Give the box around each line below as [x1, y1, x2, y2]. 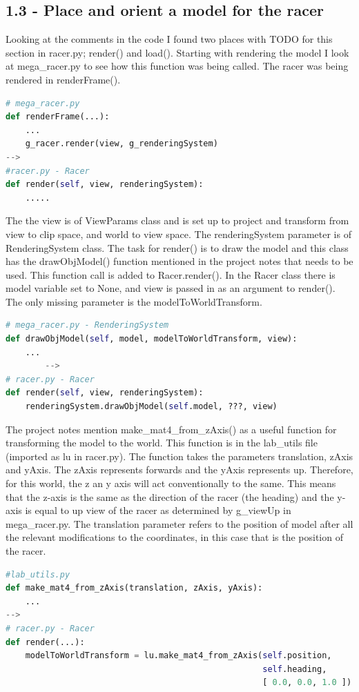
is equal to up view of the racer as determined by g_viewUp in [25, 503, 291, 517]
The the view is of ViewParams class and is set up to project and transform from [6, 213, 349, 228]
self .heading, [262, 664, 327, 674]
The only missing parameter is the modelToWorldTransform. [6, 294, 262, 308]
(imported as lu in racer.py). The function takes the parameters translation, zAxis [6, 448, 353, 463]
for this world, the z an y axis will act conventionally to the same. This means [6, 476, 336, 491]
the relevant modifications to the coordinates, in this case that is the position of [6, 530, 343, 544]
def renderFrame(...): [6, 112, 110, 122]
